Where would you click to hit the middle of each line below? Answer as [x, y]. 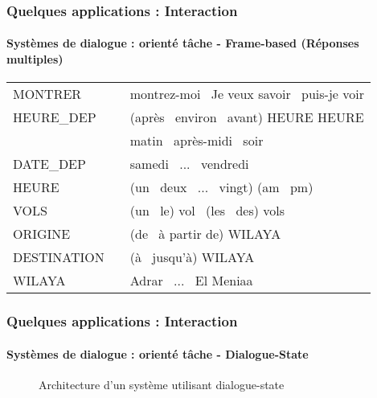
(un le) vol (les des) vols [207, 211]
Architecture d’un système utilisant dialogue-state [162, 384]
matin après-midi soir [197, 141]
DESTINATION [59, 257]
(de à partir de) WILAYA [205, 234]
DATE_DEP [49, 164]
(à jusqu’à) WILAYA [192, 257]
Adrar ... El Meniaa [191, 281]
